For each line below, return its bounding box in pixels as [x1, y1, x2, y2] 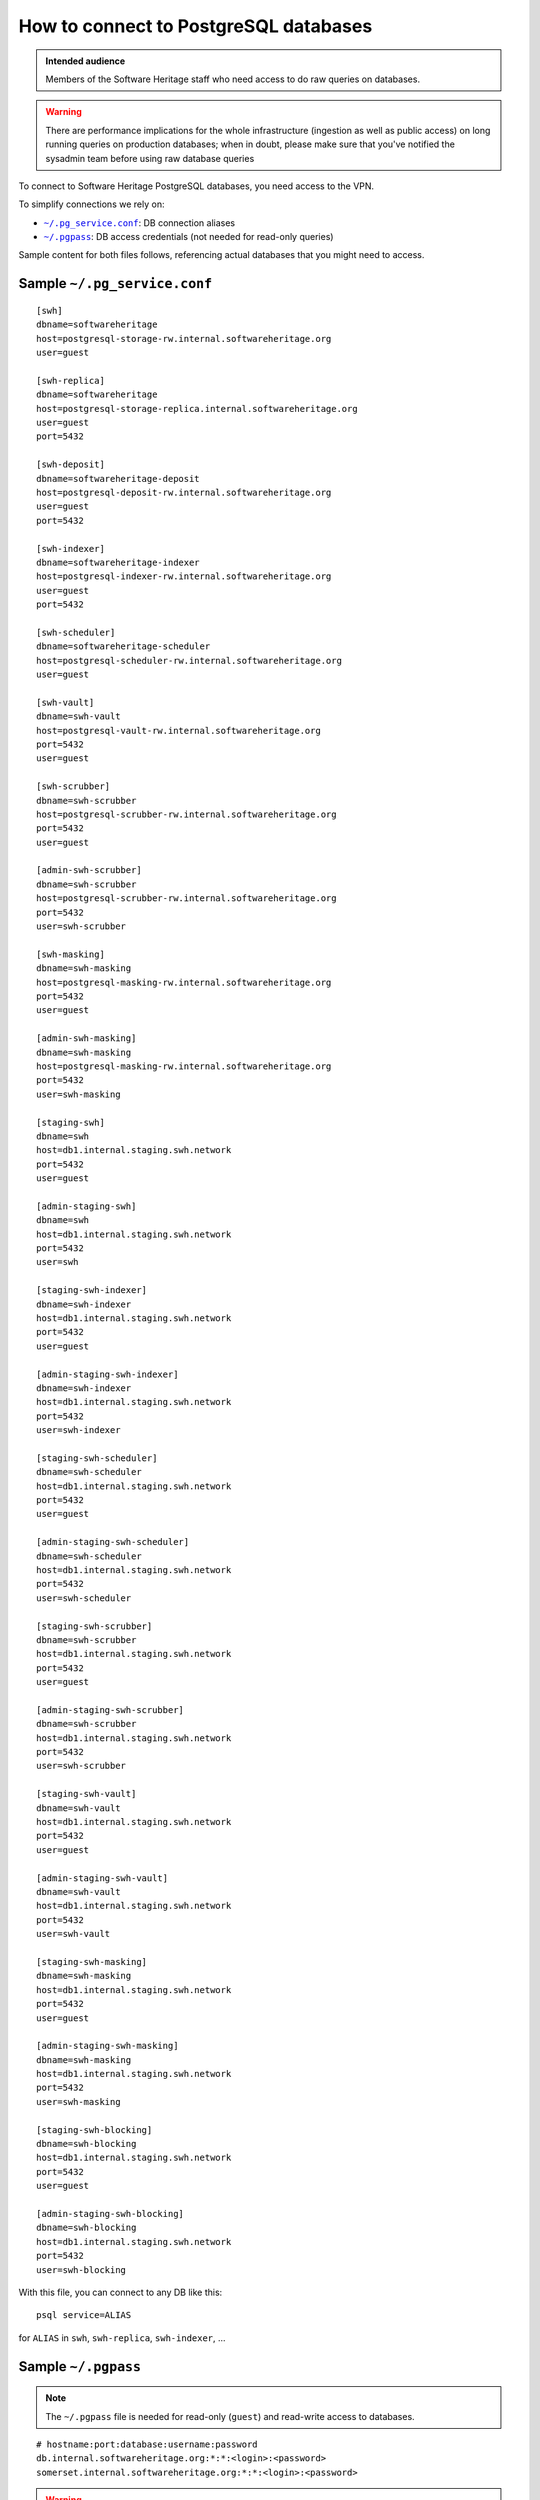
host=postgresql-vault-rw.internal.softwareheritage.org [36, 725, 322, 736]
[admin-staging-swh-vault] [36, 1872, 169, 1884]
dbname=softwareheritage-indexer [36, 556, 200, 568]
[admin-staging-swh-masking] [36, 2040, 179, 2052]
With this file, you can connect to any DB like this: [18, 2286, 223, 2298]
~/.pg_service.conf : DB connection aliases [43, 216, 236, 229]
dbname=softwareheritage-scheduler [36, 641, 211, 652]
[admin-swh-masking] [36, 1033, 137, 1044]
